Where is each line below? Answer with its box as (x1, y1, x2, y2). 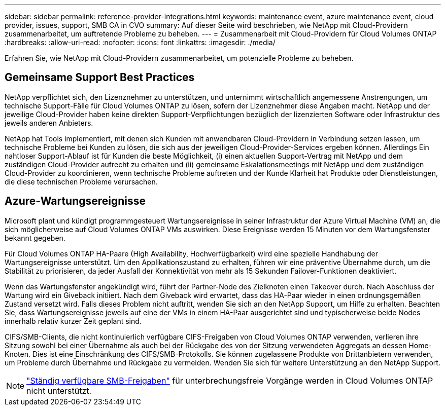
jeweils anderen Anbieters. (5, 118, 93, 127)
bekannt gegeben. (5, 233, 65, 242)
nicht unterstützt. (26, 385, 92, 396)
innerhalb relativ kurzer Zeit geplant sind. (5, 316, 142, 325)
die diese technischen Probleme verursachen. (5, 177, 158, 186)
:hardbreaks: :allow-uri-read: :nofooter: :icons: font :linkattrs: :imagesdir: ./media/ (5, 38, 276, 47)
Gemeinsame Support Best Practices (5, 71, 195, 84)
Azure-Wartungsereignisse (5, 195, 146, 208)
